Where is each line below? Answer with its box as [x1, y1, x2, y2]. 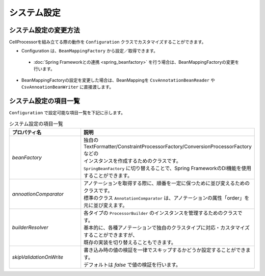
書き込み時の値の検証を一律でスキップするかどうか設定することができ [83, 247, 246, 253]
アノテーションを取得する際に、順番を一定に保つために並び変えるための [83, 179, 250, 186]
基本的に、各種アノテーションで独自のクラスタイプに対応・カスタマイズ [83, 224, 250, 231]
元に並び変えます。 [83, 201, 128, 208]
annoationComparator [12, 190, 64, 197]
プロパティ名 [12, 129, 42, 136]
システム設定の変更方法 [9, 26, 80, 34]
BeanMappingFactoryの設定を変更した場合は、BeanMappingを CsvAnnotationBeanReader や [21, 77, 215, 83]
